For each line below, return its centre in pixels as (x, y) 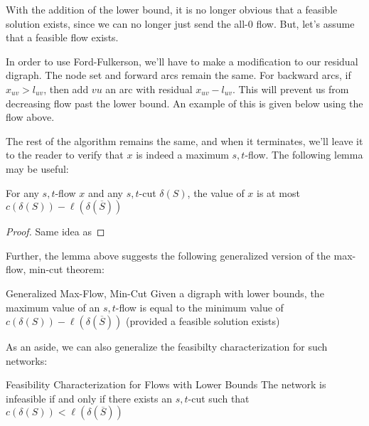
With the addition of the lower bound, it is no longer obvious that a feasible (172, 9)
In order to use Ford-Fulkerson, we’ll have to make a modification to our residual (182, 61)
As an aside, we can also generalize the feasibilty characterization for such (167, 347)
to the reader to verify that (65, 155)
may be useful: (37, 168)
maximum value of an (53, 307)
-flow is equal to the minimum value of (199, 307)
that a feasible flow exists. (62, 37)
